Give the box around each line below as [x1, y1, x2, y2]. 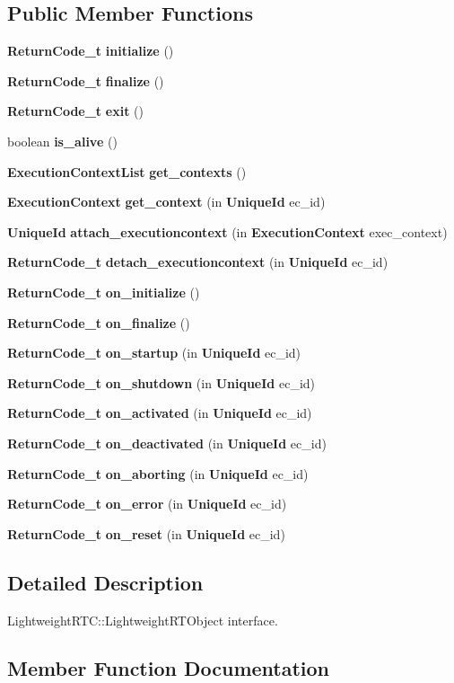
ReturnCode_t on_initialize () [7, 282, 200, 301]
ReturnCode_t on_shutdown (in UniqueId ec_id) [7, 373, 316, 392]
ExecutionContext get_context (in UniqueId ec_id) [7, 192, 326, 211]
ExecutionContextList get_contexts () [7, 162, 247, 181]
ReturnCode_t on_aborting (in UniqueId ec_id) [7, 464, 309, 483]
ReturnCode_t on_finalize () [7, 313, 190, 332]
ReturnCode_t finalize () [7, 71, 164, 90]
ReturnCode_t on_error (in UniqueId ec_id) [7, 494, 287, 513]
